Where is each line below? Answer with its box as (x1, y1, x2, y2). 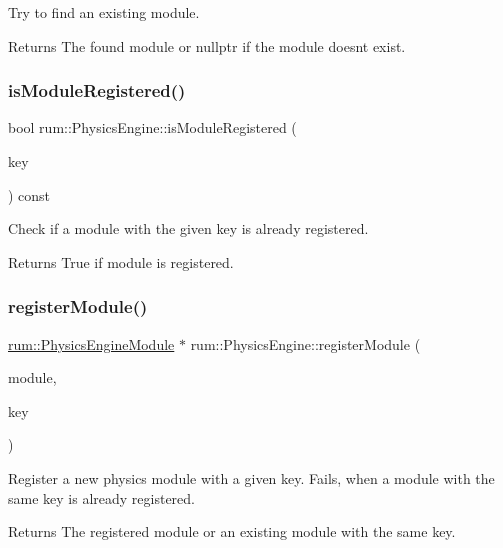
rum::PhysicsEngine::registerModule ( (190, 333, 421, 354)
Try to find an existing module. (8, 2, 200, 22)
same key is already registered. (8, 487, 195, 508)
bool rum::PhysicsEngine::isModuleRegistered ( (8, 117, 297, 138)
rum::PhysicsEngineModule (8, 333, 175, 354)
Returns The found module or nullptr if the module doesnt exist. (8, 35, 406, 56)
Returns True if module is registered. (8, 251, 234, 272)
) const (8, 184, 51, 205)
